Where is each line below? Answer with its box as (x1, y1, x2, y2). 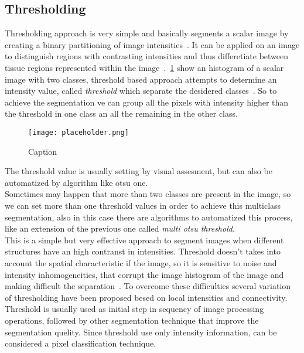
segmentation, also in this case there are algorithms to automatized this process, (5, 211, 293, 223)
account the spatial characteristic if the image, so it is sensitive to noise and (5, 256, 277, 269)
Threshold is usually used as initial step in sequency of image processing (5, 303, 264, 315)
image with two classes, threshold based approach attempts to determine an (5, 73, 277, 85)
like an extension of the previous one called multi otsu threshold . (5, 222, 235, 235)
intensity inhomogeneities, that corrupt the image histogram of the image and (5, 268, 284, 280)
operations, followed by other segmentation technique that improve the (5, 314, 259, 326)
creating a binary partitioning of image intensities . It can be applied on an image (5, 38, 300, 50)
